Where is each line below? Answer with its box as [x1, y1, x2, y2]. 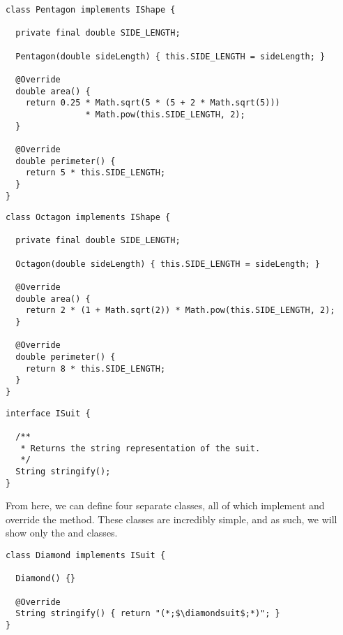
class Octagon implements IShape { [6, 212, 171, 223]
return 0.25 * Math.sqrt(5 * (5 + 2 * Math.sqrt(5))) [25, 98, 280, 108]
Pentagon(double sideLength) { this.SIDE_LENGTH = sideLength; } [15, 51, 326, 61]
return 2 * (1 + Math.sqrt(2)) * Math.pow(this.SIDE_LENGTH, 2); [25, 305, 335, 316]
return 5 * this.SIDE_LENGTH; [25, 168, 166, 178]
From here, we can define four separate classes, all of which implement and [6, 498, 325, 513]
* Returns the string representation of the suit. [20, 443, 261, 453]
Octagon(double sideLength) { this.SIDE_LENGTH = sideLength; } [15, 258, 321, 269]
